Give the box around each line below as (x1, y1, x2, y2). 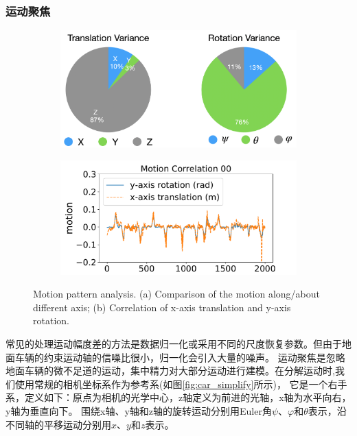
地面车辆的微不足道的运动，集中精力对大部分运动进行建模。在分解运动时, (5, 363, 335, 378)
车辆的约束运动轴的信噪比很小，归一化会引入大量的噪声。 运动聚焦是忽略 (14, 350, 345, 364)
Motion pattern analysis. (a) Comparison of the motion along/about (33, 287, 321, 301)
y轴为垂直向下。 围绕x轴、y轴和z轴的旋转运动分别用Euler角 (5, 403, 272, 417)
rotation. (33, 313, 69, 328)
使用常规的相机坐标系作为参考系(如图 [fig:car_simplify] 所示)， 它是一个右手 (14, 376, 347, 391)
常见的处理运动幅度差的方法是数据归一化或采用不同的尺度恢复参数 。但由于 (5, 336, 342, 350)
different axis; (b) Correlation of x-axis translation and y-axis (33, 300, 291, 314)
